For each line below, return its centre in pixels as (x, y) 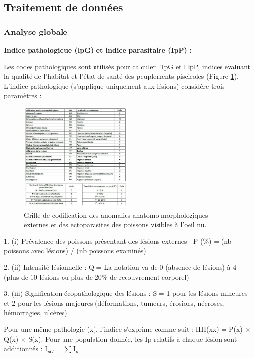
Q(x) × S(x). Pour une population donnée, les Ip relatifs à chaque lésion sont (121, 339)
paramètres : (23, 95)
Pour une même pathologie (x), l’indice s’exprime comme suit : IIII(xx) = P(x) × (127, 329)
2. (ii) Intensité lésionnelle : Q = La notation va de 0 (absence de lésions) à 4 (120, 267)
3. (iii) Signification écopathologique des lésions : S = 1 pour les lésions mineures (126, 293)
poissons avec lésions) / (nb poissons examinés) (75, 250)
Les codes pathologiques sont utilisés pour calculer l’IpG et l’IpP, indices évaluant (127, 66)
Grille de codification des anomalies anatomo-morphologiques (116, 214)
